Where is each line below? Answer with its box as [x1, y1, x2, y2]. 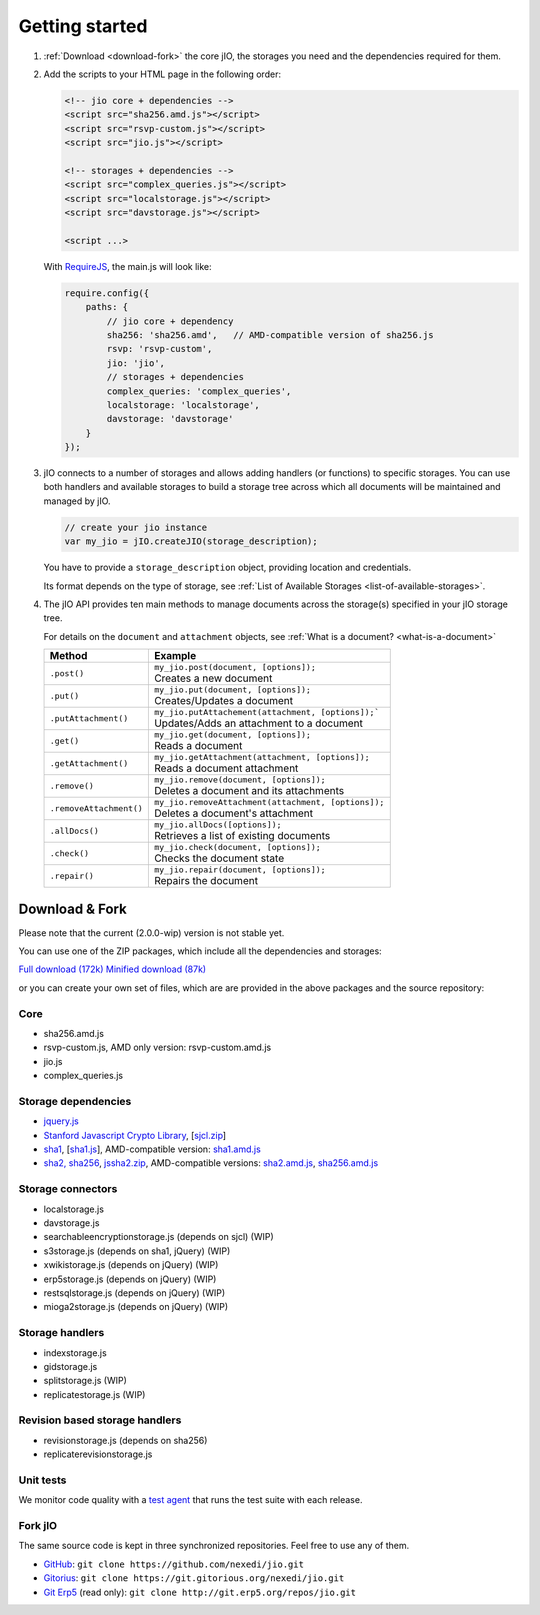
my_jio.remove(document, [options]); [153, 775, 326, 785]
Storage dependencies [18, 1094, 132, 1108]
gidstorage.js [43, 1360, 98, 1372]
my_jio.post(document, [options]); [153, 662, 317, 673]
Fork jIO [18, 1519, 58, 1533]
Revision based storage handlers [18, 1413, 182, 1427]
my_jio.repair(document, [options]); [153, 865, 326, 875]
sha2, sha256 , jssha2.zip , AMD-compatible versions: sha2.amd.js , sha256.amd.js [43, 1157, 379, 1169]
